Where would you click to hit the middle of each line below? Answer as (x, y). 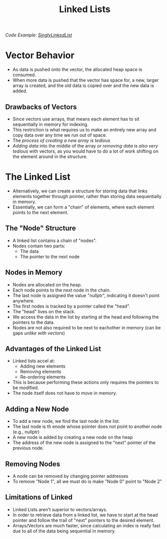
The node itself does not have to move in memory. (65, 393)
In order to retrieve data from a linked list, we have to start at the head (85, 515)
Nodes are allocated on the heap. (47, 284)
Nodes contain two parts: (39, 246)
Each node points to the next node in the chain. (62, 290)
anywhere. (23, 301)
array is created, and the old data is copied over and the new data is (83, 86)
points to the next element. (40, 212)
